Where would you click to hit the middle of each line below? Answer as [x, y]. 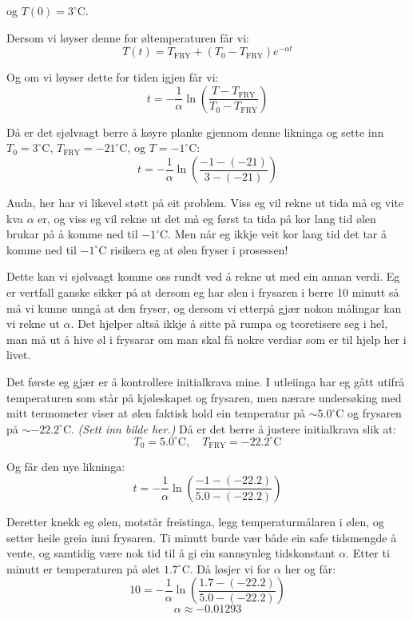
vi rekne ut [33, 323]
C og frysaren [369, 413]
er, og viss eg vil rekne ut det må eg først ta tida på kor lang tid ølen [207, 218]
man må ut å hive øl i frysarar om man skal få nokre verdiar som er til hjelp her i [206, 339]
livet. [19, 355]
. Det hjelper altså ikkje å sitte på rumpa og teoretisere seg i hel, [229, 323]
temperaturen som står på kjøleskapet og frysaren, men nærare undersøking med [204, 397]
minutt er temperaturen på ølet [83, 568]
